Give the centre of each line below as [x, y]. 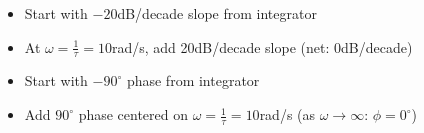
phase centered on [133, 114]
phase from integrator [193, 80]
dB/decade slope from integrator [217, 13]
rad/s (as [287, 114]
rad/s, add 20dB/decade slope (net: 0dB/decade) [262, 46]
